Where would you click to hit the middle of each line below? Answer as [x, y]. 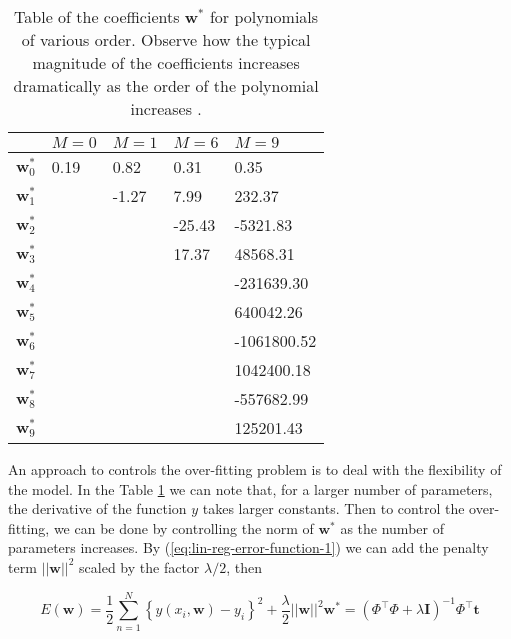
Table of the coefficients [97, 16]
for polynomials [264, 16]
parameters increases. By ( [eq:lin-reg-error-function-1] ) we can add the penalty [248, 547]
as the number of [392, 527]
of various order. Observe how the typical [166, 39]
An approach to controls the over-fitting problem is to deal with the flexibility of [255, 469]
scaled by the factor [139, 566]
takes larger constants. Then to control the [333, 508]
